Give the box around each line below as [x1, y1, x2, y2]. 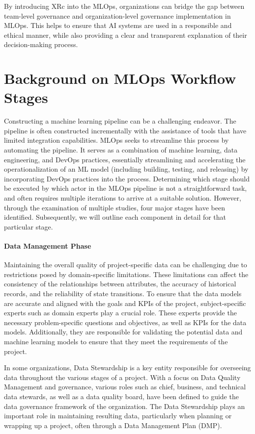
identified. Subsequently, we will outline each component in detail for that [4, 212, 227, 222]
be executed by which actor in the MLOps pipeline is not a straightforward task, [4, 183, 247, 193]
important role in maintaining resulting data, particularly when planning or [4, 410, 232, 421]
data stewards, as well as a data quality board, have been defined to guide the [4, 391, 239, 401]
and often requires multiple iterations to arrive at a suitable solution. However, [4, 193, 241, 203]
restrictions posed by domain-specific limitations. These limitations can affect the [4, 269, 249, 279]
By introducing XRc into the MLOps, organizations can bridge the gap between [4, 1, 245, 11]
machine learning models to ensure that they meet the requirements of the [4, 336, 228, 346]
